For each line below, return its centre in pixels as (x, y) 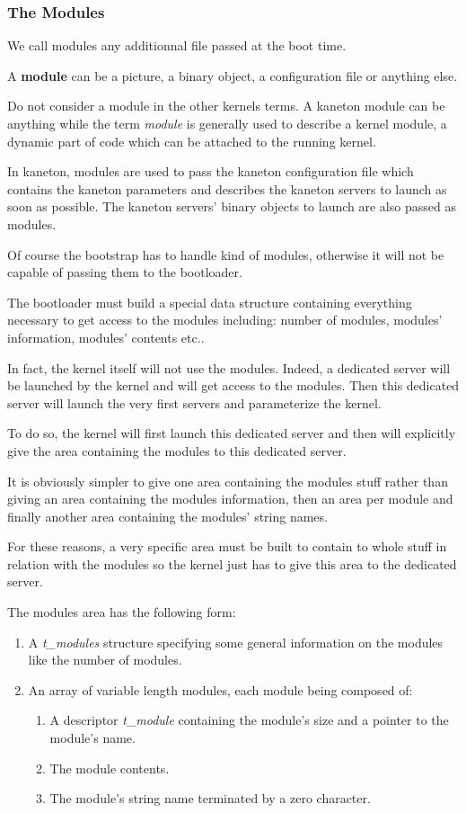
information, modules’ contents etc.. (106, 337)
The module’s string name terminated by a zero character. (210, 798)
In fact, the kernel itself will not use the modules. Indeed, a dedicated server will (229, 367)
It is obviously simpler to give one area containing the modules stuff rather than (228, 481)
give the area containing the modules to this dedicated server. (177, 450)
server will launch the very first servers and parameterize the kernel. (194, 402)
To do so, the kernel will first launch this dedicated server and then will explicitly (232, 433)
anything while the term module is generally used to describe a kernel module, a (227, 123)
